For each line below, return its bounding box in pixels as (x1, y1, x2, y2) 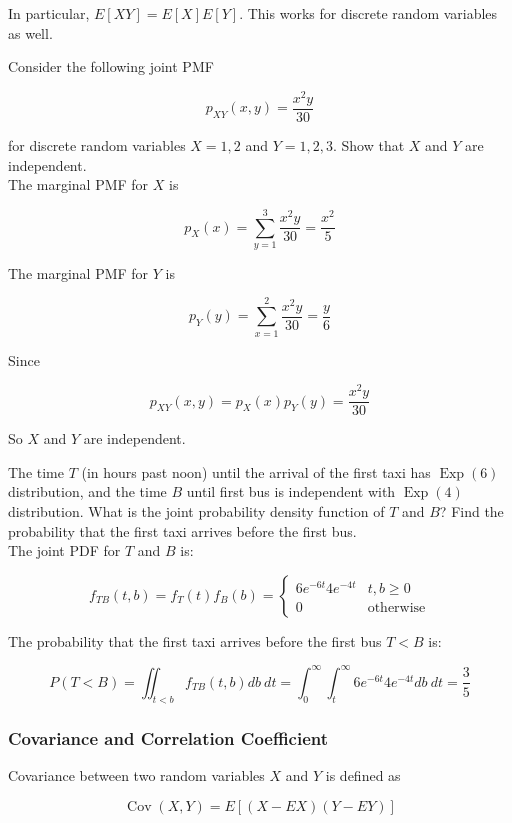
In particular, (8, 3, 90, 23)
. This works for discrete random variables (239, 3, 498, 23)
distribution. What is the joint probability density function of (8, 501, 385, 522)
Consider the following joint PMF (8, 56, 214, 77)
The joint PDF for (8, 540, 121, 561)
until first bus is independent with (186, 481, 396, 502)
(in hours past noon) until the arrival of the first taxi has (81, 461, 431, 482)
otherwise (367, 600, 426, 615)
